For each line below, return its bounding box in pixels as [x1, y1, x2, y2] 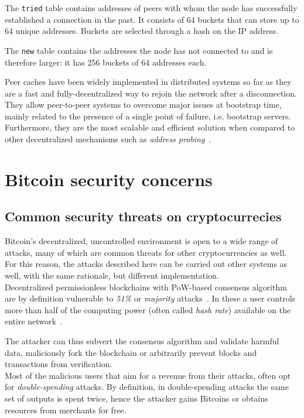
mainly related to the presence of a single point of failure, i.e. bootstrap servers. [5, 109, 291, 122]
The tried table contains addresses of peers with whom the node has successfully [5, 2, 298, 13]
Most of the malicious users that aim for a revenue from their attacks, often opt [5, 369, 291, 381]
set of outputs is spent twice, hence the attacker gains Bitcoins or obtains [5, 392, 268, 404]
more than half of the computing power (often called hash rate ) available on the [5, 303, 291, 316]
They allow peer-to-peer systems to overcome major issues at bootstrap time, [5, 98, 282, 111]
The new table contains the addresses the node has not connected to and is [5, 44, 273, 56]
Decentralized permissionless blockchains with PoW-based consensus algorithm [5, 280, 287, 293]
